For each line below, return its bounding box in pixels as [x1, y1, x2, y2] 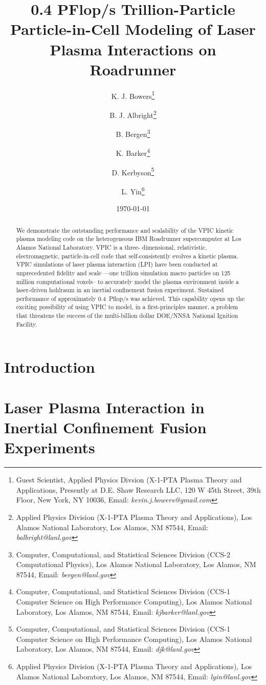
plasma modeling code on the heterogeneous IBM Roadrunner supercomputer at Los [16, 234, 241, 243]
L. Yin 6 [121, 184, 145, 196]
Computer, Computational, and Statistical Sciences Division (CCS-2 [16, 549, 230, 559]
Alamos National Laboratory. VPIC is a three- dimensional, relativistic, [16, 243, 207, 251]
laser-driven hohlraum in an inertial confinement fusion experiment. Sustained [16, 286, 224, 294]
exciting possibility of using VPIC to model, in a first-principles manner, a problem [16, 303, 238, 311]
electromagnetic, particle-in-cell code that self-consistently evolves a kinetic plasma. [16, 251, 238, 260]
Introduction [4, 356, 95, 377]
